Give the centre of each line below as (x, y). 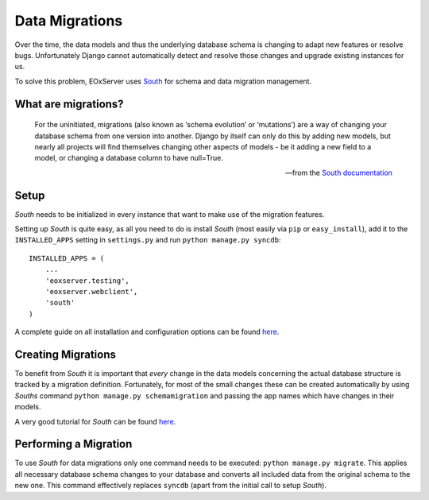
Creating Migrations (66, 354)
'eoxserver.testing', (87, 281)
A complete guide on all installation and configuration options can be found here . (147, 332)
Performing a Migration (73, 444)
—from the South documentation (338, 172)
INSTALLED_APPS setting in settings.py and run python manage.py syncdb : (148, 240)
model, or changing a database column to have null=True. (129, 158)
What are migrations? (69, 104)
